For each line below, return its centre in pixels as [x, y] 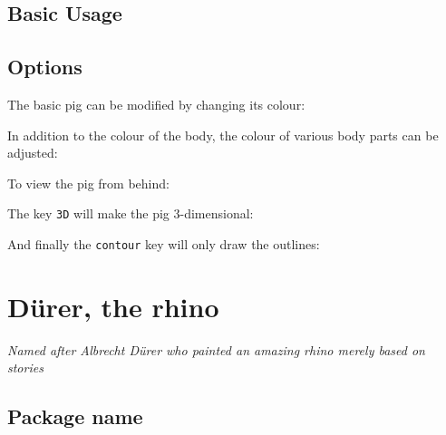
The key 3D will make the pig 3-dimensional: [131, 213]
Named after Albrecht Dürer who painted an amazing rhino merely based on [216, 349]
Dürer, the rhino [113, 306]
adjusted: [33, 153]
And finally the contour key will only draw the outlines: [164, 244]
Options [45, 67]
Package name [75, 416]
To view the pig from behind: [88, 183]
